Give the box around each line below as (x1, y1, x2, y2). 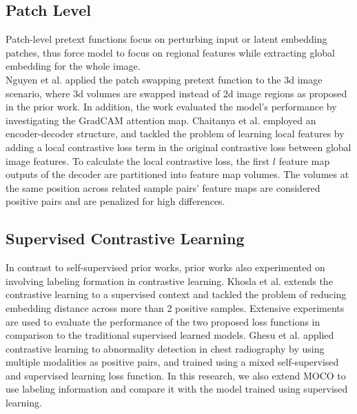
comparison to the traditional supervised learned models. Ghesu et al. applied (6, 328, 334, 342)
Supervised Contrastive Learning (6, 228, 245, 249)
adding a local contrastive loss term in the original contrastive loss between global (6, 139, 351, 154)
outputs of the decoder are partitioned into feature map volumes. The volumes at (6, 167, 349, 181)
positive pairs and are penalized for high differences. (6, 194, 225, 208)
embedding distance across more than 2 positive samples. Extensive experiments (6, 300, 345, 315)
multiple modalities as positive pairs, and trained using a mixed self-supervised (6, 355, 339, 369)
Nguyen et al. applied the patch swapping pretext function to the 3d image (6, 72, 323, 86)
